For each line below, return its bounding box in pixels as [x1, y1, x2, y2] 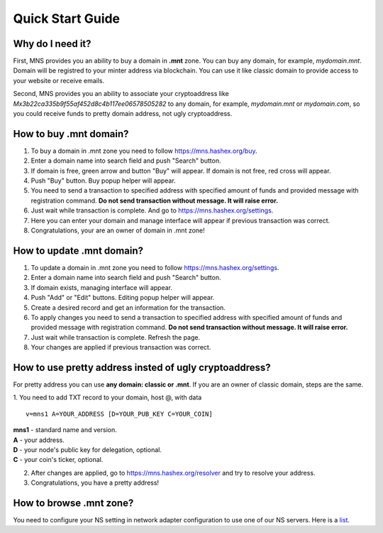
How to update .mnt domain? [13, 244, 144, 257]
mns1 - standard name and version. [13, 426, 117, 434]
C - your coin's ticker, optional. [13, 456, 104, 464]
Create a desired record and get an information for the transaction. [30, 303, 226, 312]
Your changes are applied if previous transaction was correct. [30, 343, 211, 352]
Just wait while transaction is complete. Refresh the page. [30, 333, 201, 341]
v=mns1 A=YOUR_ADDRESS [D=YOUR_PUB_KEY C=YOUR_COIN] [26, 409, 213, 418]
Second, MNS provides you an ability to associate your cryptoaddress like [13, 90, 230, 98]
